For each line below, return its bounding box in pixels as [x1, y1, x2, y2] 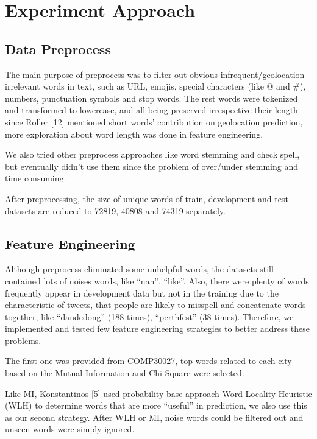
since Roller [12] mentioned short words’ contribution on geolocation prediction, [5, 115, 303, 128]
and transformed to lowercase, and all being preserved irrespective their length [5, 104, 298, 116]
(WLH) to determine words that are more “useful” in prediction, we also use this [5, 399, 307, 412]
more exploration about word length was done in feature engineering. [5, 127, 263, 140]
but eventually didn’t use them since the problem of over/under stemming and [5, 160, 299, 172]
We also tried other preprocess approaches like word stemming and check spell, [5, 148, 300, 161]
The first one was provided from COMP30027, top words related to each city [5, 354, 292, 367]
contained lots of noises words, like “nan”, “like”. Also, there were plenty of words [5, 274, 309, 287]
